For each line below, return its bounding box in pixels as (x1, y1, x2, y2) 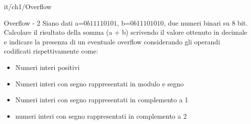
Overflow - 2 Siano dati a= (4, 17, 84, 28)
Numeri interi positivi (15, 62, 80, 72)
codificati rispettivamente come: (4, 46, 98, 56)
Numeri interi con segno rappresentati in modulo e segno (15, 78, 184, 88)
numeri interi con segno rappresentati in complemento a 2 (15, 110, 187, 121)
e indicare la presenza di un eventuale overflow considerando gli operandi (4, 36, 220, 46)
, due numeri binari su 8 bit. (163, 17, 248, 28)
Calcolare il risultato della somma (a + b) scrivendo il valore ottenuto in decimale (4, 27, 248, 37)
